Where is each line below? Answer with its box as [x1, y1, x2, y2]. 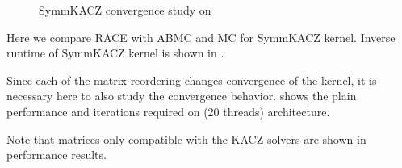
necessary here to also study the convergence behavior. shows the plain [6, 87, 357, 104]
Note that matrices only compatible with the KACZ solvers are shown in [6, 130, 366, 147]
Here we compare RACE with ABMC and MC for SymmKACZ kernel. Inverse [6, 28, 396, 45]
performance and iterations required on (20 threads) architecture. [6, 103, 330, 120]
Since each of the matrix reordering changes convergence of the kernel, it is [6, 71, 377, 88]
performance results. [6, 146, 107, 163]
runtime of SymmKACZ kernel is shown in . [6, 44, 224, 61]
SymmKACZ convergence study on [39, 2, 211, 18]
